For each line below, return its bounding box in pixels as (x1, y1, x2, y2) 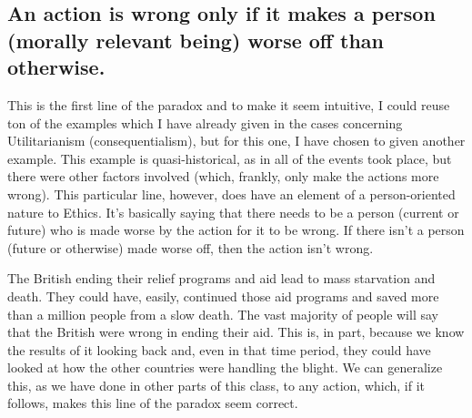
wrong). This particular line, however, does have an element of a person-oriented (7, 184, 456, 203)
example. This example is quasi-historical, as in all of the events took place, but (7, 148, 452, 168)
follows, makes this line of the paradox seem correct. (7, 393, 298, 413)
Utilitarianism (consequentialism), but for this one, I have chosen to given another (7, 131, 466, 150)
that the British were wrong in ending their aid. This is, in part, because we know (7, 322, 465, 342)
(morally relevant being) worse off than (7, 25, 384, 54)
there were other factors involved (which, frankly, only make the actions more (7, 167, 439, 186)
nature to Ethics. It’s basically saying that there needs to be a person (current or (7, 202, 459, 221)
